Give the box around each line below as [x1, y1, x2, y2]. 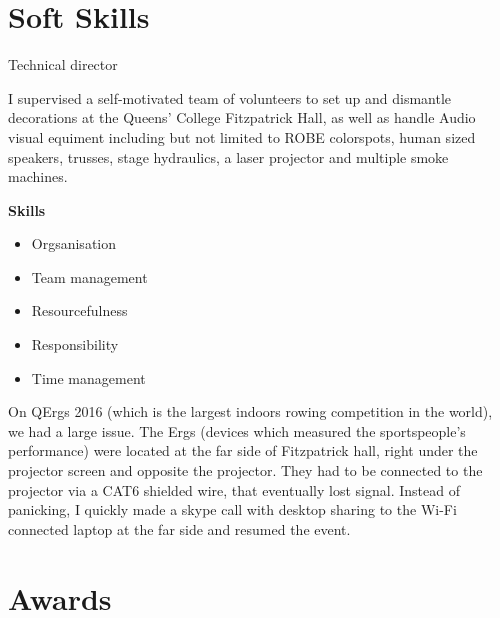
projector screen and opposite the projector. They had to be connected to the [8, 460, 483, 481]
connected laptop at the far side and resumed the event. [8, 518, 351, 539]
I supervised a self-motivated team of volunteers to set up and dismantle [8, 87, 452, 108]
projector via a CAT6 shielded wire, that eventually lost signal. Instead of [8, 479, 460, 500]
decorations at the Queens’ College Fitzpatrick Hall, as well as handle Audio [8, 107, 476, 128]
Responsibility [31, 334, 119, 355]
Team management [31, 266, 148, 287]
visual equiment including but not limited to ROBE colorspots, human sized [8, 126, 476, 147]
